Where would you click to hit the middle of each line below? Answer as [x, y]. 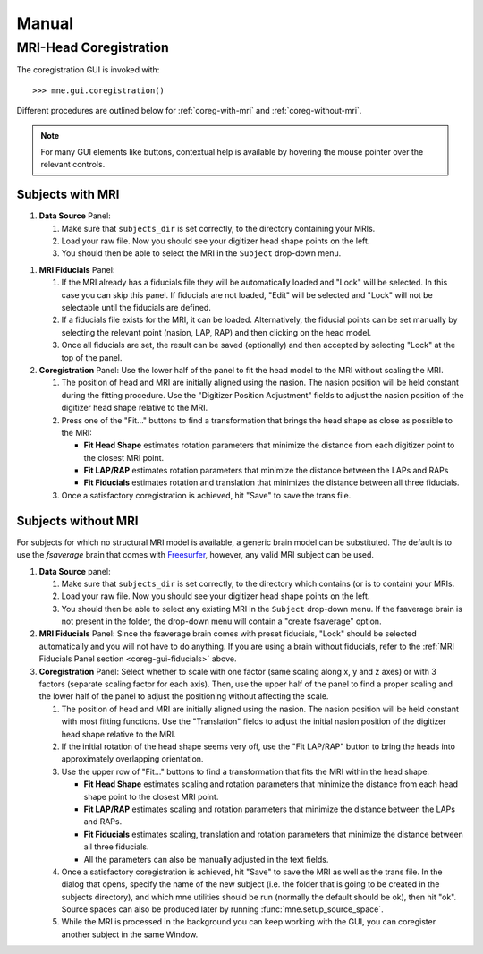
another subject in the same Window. [130, 934]
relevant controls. [73, 165]
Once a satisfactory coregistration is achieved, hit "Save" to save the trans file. [206, 495]
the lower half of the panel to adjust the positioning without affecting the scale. [184, 696]
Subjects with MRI [68, 195]
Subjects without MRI [77, 520]
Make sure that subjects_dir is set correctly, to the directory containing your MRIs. [218, 228]
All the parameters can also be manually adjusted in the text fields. [206, 859]
